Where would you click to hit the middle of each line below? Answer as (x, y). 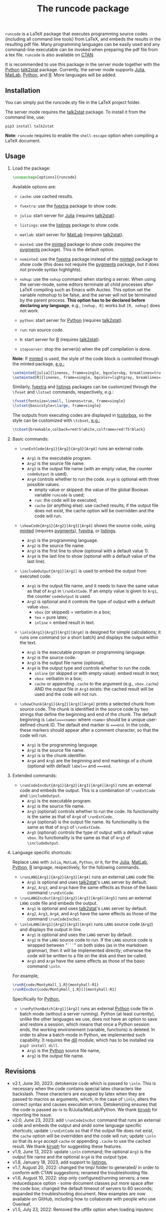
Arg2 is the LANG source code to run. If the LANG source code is (90, 940)
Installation (23, 90)
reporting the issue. (32, 1115)
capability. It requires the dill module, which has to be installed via (87, 1040)
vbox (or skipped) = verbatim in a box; (73, 612)
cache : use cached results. (46, 196)
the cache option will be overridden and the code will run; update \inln (84, 1136)
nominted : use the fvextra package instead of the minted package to (89, 259)
